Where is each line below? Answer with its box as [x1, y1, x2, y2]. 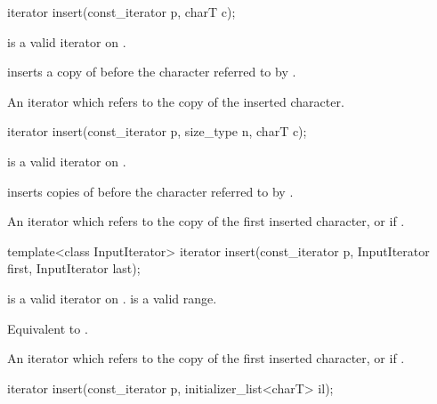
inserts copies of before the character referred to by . [7, 182, 294, 200]
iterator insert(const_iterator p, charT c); [7, 3, 236, 20]
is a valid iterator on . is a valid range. [7, 288, 217, 307]
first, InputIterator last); [7, 259, 141, 278]
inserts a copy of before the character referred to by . [7, 62, 296, 81]
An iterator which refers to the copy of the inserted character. [7, 92, 344, 110]
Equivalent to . [7, 319, 88, 337]
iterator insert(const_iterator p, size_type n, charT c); [7, 122, 307, 141]
